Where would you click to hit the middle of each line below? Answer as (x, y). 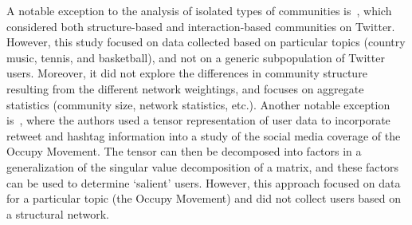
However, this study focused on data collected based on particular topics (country (206, 42)
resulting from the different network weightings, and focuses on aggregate (185, 88)
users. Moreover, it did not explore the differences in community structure (187, 73)
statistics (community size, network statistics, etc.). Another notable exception (198, 104)
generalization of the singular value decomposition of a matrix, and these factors (203, 166)
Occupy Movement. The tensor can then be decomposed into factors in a (184, 151)
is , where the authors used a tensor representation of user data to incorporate (198, 120)
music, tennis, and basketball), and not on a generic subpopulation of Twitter (196, 57)
